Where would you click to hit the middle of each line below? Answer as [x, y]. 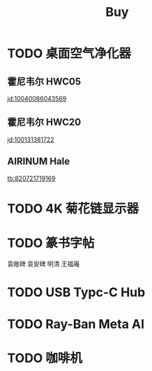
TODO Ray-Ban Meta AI [76, 324]
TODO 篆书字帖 [51, 243]
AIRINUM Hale [39, 161]
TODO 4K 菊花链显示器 [73, 208]
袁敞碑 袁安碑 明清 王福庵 [44, 264]
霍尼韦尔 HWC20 [44, 122]
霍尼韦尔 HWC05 [44, 81]
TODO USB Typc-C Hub [76, 292]
